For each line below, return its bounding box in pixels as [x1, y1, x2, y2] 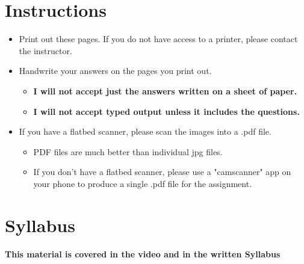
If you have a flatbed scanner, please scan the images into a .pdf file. [19, 125, 271, 138]
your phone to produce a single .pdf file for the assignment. [33, 177, 252, 189]
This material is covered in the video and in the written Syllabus [5, 247, 281, 260]
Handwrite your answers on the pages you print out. [19, 64, 212, 77]
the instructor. [19, 44, 72, 57]
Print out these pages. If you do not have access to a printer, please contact [19, 32, 298, 45]
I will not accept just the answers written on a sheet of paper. [33, 84, 297, 97]
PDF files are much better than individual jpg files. [33, 145, 223, 158]
